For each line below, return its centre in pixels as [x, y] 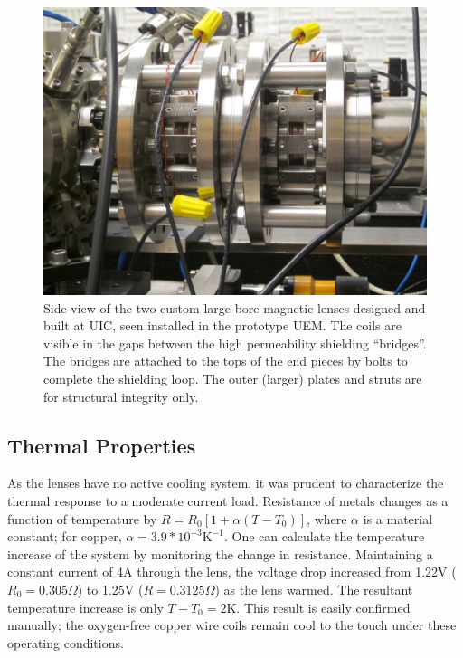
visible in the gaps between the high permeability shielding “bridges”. [235, 343]
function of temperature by [82, 518]
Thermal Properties [102, 445]
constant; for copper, [65, 536]
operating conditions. [66, 642]
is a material [398, 518]
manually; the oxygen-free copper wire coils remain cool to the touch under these [232, 625]
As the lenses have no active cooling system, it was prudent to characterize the [226, 483]
